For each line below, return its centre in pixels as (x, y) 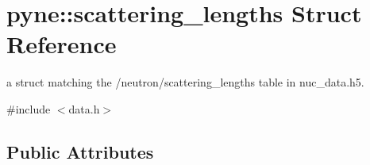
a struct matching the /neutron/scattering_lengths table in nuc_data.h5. (185, 82)
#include (29, 108)
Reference (62, 44)
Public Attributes (80, 151)
